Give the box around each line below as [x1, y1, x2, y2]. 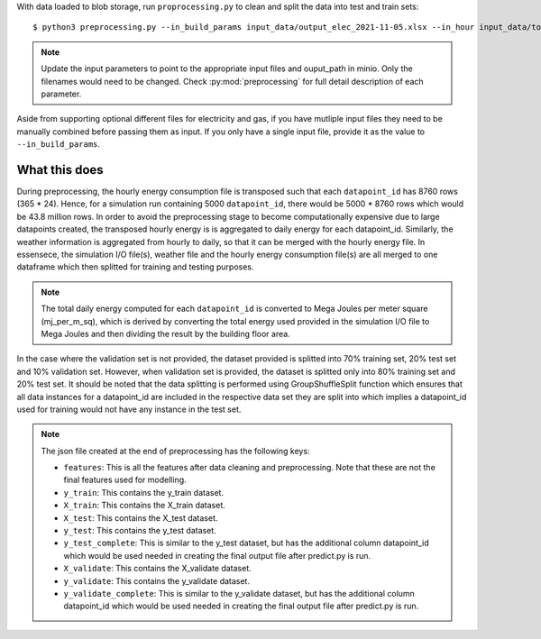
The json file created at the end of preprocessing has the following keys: [41, 445, 310, 456]
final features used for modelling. [63, 474, 187, 486]
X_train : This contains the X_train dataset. [63, 500, 225, 511]
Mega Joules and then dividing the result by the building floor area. [41, 328, 290, 339]
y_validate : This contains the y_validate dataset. [63, 575, 250, 586]
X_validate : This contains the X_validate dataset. [63, 563, 252, 574]
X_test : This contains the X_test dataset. [63, 512, 218, 523]
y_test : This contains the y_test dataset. [63, 525, 216, 536]
